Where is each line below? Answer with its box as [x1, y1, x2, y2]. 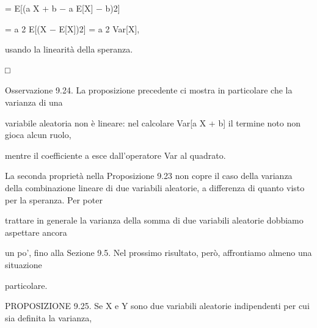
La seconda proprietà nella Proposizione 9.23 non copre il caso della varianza [5, 169, 293, 182]
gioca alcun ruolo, [5, 128, 71, 141]
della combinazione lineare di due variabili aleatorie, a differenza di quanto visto [5, 181, 305, 194]
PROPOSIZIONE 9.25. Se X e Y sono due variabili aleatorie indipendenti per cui [5, 299, 310, 312]
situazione [5, 258, 42, 271]
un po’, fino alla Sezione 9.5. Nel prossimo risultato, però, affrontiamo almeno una [5, 246, 312, 259]
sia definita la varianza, [5, 311, 92, 324]
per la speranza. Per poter [5, 193, 103, 206]
